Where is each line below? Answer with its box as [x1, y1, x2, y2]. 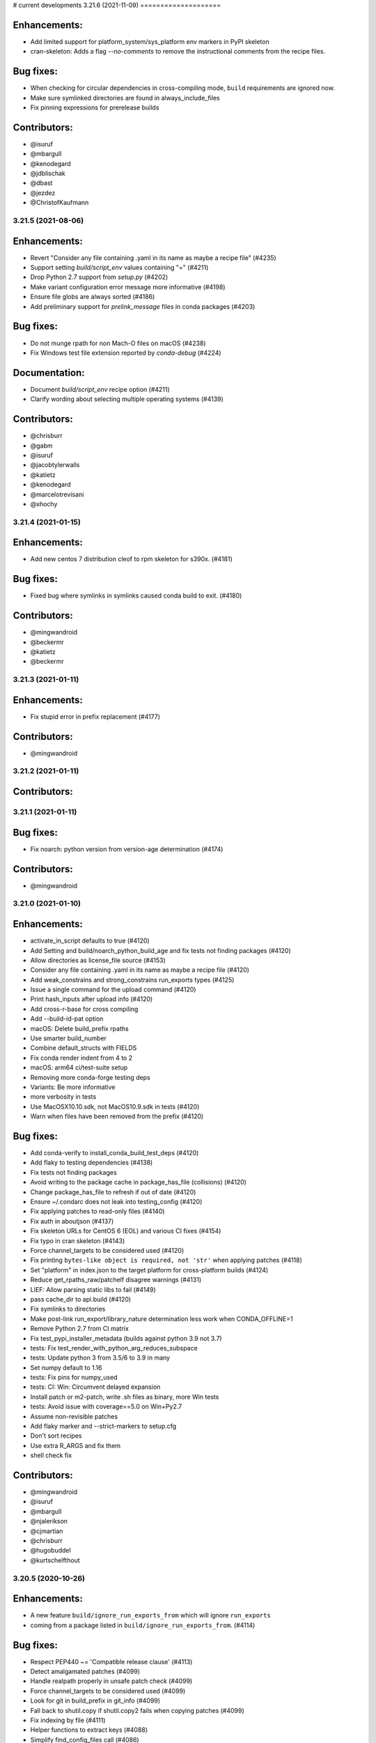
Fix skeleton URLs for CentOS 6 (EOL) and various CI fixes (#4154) [30, 1227, 221, 1235]
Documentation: [13, 367, 85, 379]
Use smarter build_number [30, 1034, 107, 1042]
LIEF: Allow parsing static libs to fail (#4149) [30, 1285, 156, 1293]
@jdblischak [30, 169, 66, 178]
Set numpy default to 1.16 [30, 1363, 102, 1371]
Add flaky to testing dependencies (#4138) [30, 1158, 153, 1167]
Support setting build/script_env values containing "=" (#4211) [30, 264, 209, 272]
